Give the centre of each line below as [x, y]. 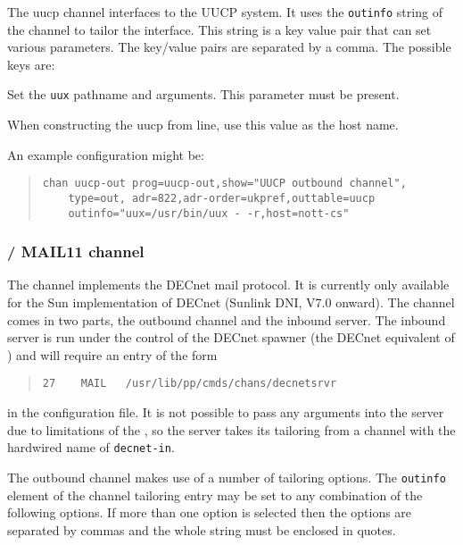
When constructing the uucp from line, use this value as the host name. [203, 125]
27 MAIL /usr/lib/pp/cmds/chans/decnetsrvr [190, 384]
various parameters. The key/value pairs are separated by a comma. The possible [229, 47]
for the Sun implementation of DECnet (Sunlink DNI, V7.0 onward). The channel [231, 302]
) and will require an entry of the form [112, 354]
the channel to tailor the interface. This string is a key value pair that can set [219, 29]
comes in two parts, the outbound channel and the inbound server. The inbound [227, 319]
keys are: [31, 64]
